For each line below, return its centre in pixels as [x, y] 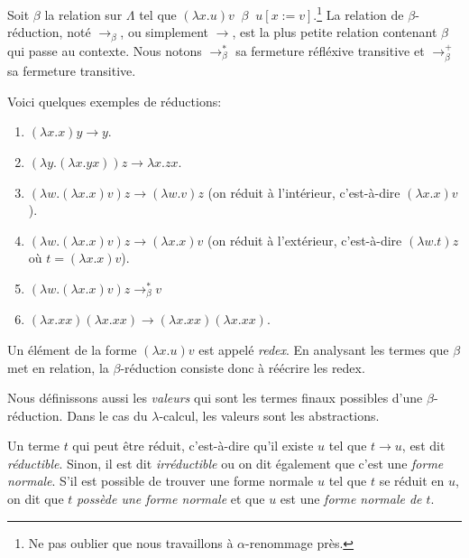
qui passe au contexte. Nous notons [105, 50]
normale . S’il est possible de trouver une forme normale [161, 481]
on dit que [36, 499]
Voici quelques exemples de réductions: [115, 101]
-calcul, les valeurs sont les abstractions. [269, 415]
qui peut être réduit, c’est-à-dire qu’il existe [193, 446]
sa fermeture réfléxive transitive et [330, 50]
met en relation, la [58, 367]
